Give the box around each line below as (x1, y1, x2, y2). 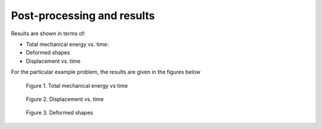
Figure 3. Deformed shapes (26, 109, 94, 116)
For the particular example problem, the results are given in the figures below (11, 69, 201, 76)
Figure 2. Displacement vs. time (26, 96, 104, 103)
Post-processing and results (11, 9, 155, 22)
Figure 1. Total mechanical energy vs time (26, 82, 128, 89)
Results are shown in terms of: (11, 30, 86, 37)
